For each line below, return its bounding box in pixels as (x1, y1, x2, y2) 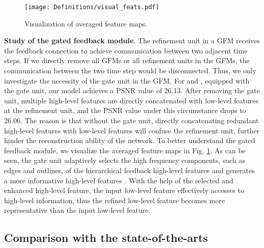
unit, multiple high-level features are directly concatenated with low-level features (4, 95, 259, 105)
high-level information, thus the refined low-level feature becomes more (4, 195, 225, 205)
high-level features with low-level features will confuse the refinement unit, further (4, 125, 260, 135)
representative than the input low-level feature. (4, 205, 151, 215)
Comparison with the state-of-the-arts (4, 230, 208, 245)
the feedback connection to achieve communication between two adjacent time (4, 45, 248, 56)
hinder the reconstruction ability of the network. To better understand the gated (4, 135, 255, 146)
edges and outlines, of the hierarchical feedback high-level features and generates (4, 164, 255, 175)
